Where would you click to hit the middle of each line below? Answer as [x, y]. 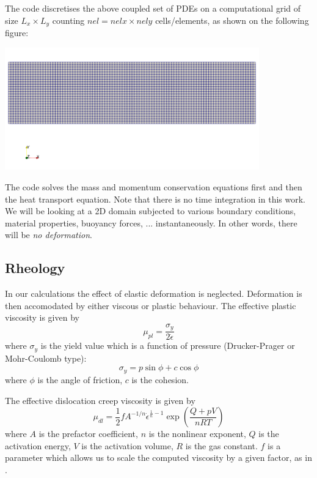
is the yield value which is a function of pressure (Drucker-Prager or [168, 345]
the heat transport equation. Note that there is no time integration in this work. [155, 199]
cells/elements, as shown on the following [232, 20]
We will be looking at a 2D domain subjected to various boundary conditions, [151, 211]
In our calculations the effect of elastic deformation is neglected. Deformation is [154, 293]
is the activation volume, [127, 445]
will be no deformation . [49, 235]
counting [68, 20]
